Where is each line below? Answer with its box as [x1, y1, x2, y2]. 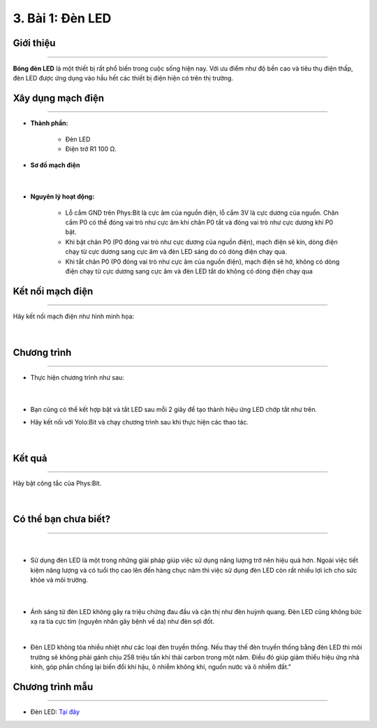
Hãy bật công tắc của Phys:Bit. [13, 479, 102, 487]
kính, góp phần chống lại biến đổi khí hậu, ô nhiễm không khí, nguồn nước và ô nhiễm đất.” [30, 662, 291, 671]
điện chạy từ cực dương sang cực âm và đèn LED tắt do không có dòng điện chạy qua [65, 267, 313, 276]
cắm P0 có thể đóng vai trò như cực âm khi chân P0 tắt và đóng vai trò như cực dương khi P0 [65, 218, 334, 227]
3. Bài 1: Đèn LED [13, 10, 112, 26]
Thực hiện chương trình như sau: [30, 373, 125, 382]
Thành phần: [30, 119, 68, 127]
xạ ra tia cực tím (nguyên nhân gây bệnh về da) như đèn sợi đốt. [30, 618, 215, 626]
